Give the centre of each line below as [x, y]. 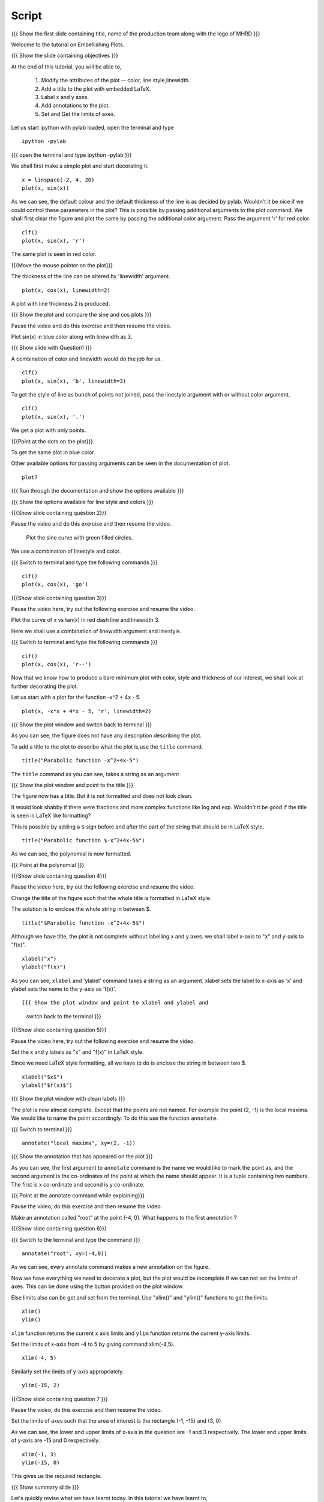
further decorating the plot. [45, 686]
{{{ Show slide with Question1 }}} [52, 348]
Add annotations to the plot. [76, 106]
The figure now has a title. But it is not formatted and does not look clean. [102, 796]
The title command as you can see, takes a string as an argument [95, 774]
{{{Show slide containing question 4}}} [59, 876]
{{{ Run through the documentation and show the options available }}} [97, 491]
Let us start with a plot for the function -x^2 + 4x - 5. [76, 698]
